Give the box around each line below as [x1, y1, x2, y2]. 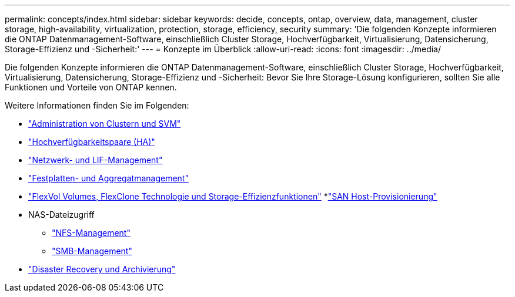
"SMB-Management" [52, 246, 132, 256]
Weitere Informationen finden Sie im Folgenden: [5, 100, 189, 110]
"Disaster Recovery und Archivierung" [28, 264, 176, 274]
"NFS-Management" [52, 228, 131, 238]
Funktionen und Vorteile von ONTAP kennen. [5, 82, 177, 92]
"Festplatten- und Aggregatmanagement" [28, 173, 189, 183]
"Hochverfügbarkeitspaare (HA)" [28, 137, 155, 147]
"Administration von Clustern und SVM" [28, 119, 181, 129]
